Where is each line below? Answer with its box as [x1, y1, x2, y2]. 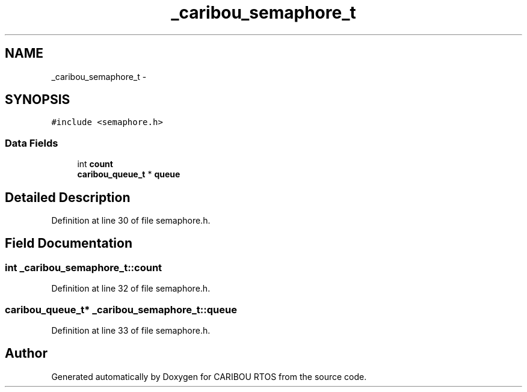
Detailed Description [5, 189, 131, 205]
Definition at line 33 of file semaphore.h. [51, 325, 211, 335]
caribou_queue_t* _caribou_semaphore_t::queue [5, 303, 237, 316]
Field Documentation [5, 236, 132, 251]
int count [77, 159, 113, 170]
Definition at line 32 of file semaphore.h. [51, 283, 211, 294]
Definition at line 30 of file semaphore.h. [51, 215, 211, 226]
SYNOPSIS [5, 92, 70, 108]
